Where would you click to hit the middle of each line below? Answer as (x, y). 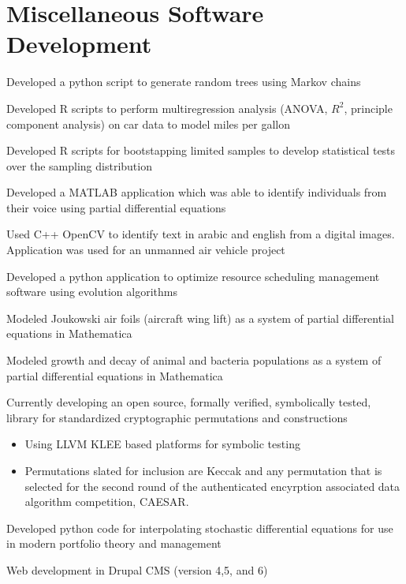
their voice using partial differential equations (116, 207)
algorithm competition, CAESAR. (107, 502)
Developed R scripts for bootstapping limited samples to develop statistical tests (201, 150)
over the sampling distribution (79, 165)
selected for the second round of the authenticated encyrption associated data (212, 486)
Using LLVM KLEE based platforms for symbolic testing (162, 444)
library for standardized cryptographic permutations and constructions (177, 417)
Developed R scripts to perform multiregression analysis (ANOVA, (167, 108)
